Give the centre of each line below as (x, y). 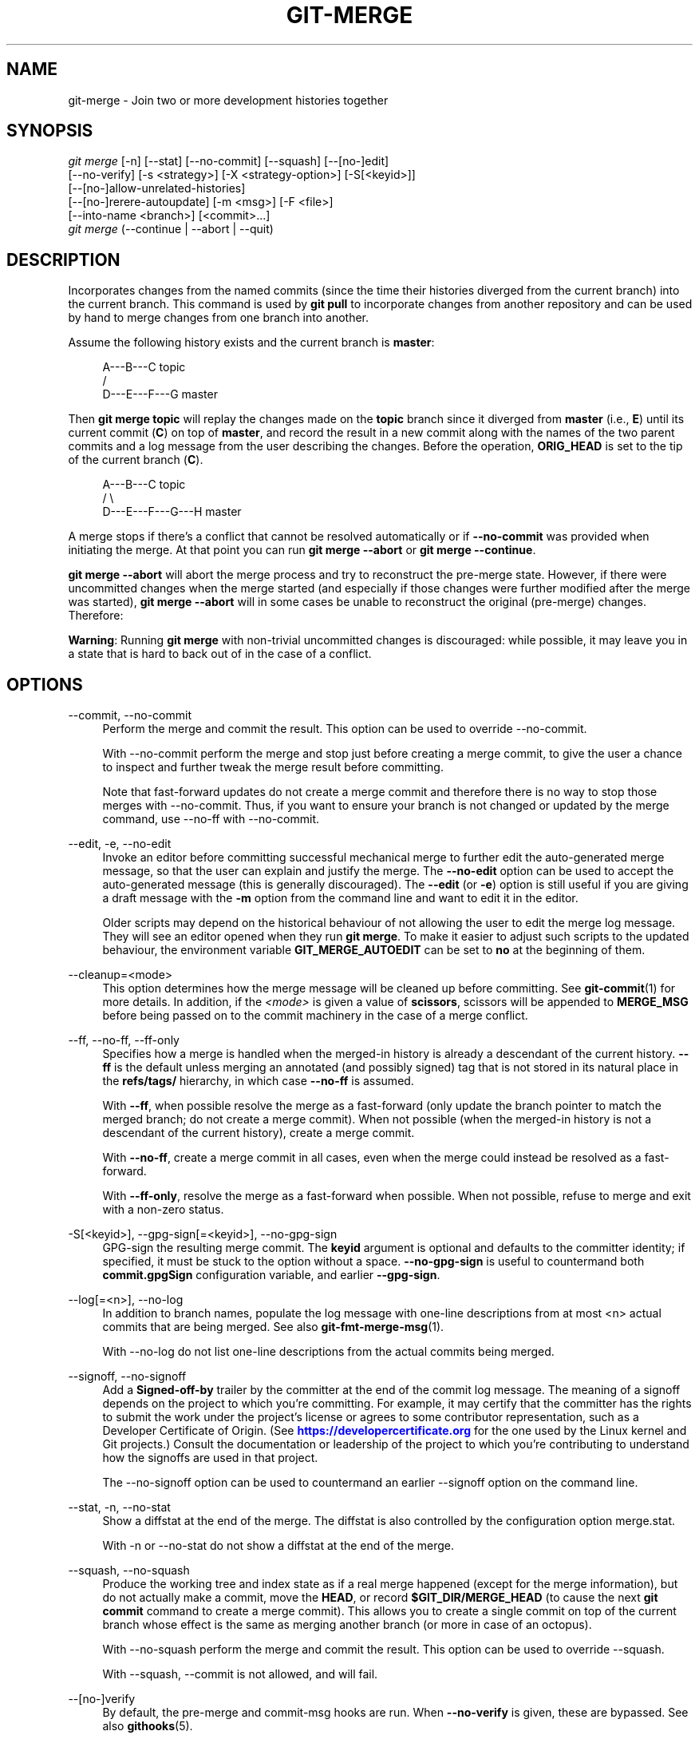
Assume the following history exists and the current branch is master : (251, 343)
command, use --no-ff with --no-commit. (211, 819)
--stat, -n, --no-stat (119, 1507)
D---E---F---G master (160, 394)
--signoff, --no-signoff (127, 1377)
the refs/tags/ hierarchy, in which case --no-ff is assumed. (258, 1081)
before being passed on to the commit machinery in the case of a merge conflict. (315, 1016)
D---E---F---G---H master (172, 512)
